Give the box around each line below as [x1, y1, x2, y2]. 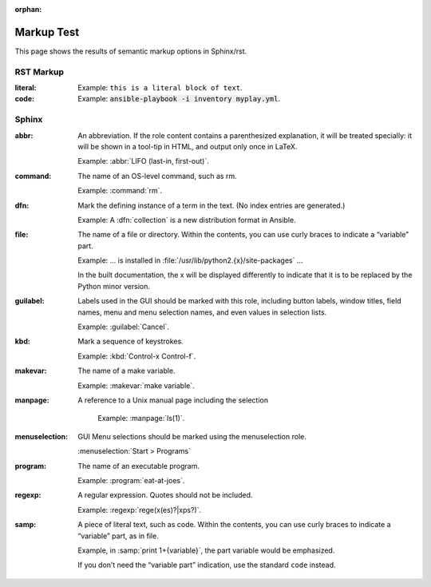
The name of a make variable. [77, 366, 176, 375]
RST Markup [14, 66, 64, 77]
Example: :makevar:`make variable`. [77, 380, 195, 391]
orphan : [14, 5, 42, 14]
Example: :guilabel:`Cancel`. [77, 322, 169, 331]
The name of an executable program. [77, 461, 200, 470]
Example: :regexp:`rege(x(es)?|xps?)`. [77, 505, 202, 514]
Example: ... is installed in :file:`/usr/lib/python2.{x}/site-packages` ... [77, 256, 303, 265]
